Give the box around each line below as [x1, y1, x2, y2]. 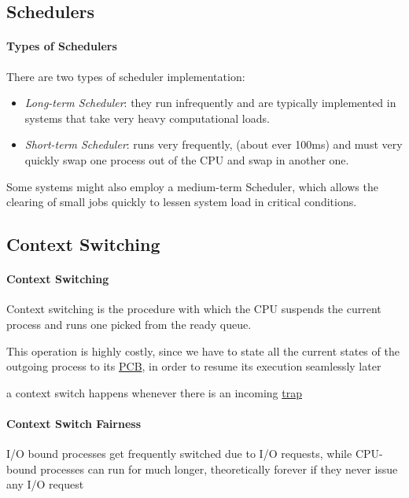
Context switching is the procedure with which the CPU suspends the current [6, 301, 381, 317]
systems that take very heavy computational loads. [24, 109, 270, 126]
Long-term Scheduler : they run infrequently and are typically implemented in [24, 94, 396, 111]
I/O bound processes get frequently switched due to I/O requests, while [6, 445, 352, 462]
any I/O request [6, 476, 84, 492]
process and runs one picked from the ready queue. [6, 315, 252, 332]
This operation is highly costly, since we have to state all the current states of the [6, 342, 400, 359]
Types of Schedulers [6, 38, 117, 54]
